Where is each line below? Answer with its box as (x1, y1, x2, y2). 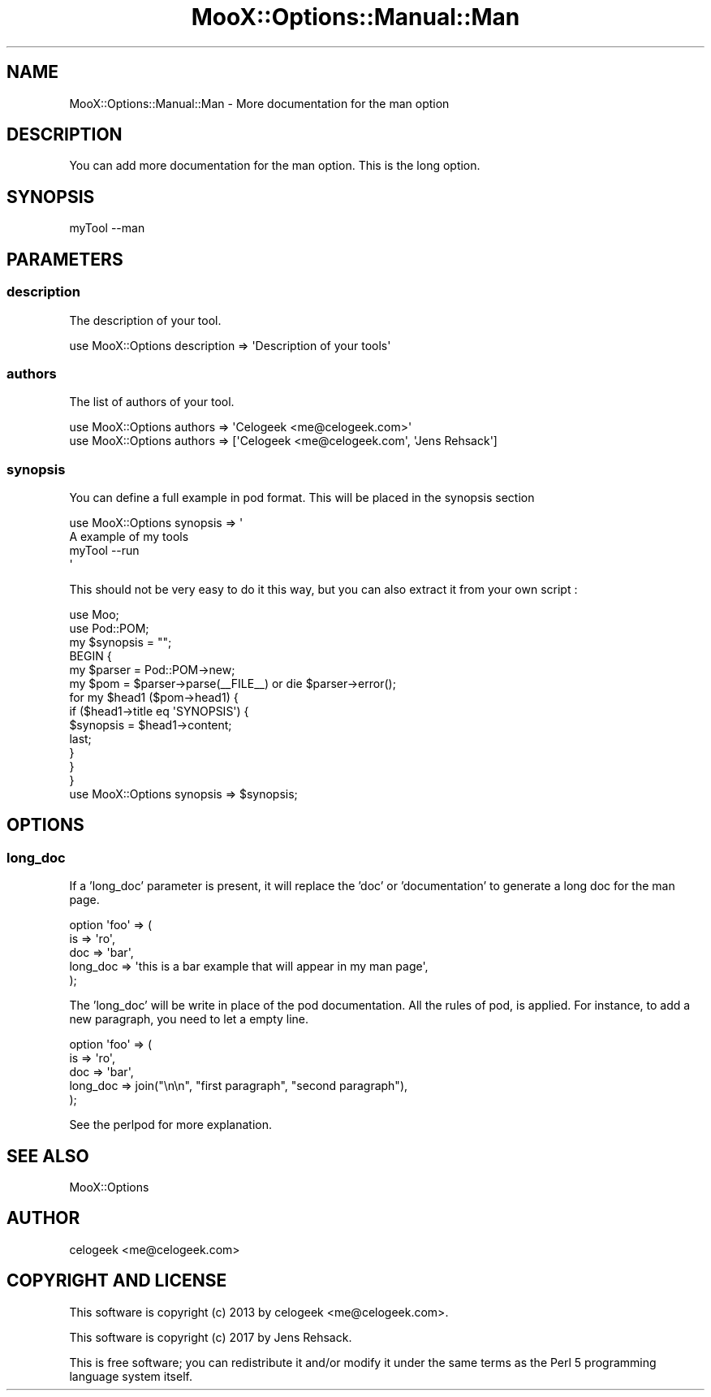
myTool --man (69, 221, 145, 236)
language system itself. (69, 1369, 192, 1383)
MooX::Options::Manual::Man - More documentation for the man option (69, 96, 450, 110)
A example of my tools (69, 530, 189, 543)
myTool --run (69, 543, 140, 557)
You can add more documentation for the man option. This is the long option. (69, 158, 480, 173)
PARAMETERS (6, 249, 123, 270)
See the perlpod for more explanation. (69, 1118, 272, 1132)
